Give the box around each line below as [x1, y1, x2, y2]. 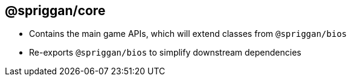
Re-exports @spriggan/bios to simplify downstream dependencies [29, 47, 301, 58]
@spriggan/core [5, 3, 106, 18]
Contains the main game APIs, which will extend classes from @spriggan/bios [29, 28, 347, 39]
